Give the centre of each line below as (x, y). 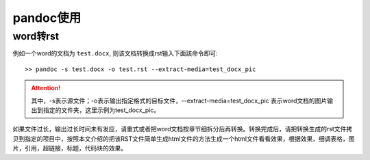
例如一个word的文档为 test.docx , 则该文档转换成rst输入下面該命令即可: (115, 53)
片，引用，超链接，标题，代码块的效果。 (70, 148)
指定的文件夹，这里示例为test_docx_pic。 (101, 110)
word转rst (36, 36)
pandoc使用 (47, 18)
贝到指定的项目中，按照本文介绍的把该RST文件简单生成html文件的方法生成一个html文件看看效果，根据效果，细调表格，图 (184, 138)
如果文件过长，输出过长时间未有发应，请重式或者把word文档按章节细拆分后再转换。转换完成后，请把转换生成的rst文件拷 (183, 129)
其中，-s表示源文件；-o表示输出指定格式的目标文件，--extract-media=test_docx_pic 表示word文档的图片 (179, 101)
